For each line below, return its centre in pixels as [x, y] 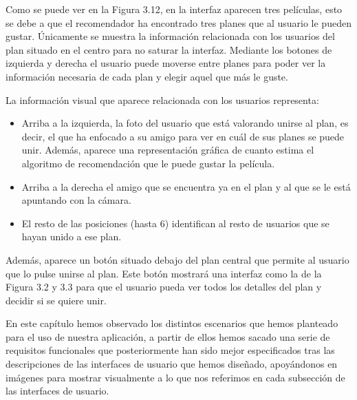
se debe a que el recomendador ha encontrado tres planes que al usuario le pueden [178, 22]
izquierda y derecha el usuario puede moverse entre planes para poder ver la [166, 63]
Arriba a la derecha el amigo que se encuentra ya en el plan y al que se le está [186, 186]
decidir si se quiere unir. [56, 300]
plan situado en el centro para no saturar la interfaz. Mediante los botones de [169, 49]
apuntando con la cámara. [76, 200]
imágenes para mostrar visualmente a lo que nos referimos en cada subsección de [175, 377]
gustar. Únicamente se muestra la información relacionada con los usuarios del [170, 36]
